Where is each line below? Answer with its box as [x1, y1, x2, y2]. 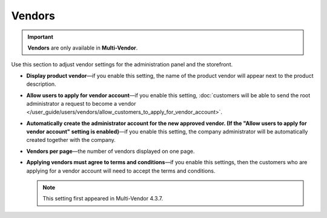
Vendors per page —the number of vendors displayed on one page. [26, 147, 195, 155]
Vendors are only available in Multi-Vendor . [27, 44, 138, 51]
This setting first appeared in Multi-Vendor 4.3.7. [42, 195, 163, 202]
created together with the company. [26, 136, 116, 144]
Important [27, 33, 54, 40]
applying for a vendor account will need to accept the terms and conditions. [26, 167, 216, 175]
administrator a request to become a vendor [26, 100, 136, 107]
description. [26, 80, 57, 88]
